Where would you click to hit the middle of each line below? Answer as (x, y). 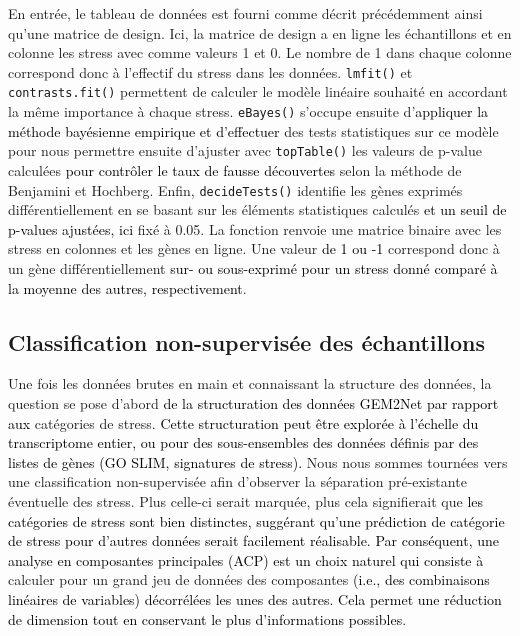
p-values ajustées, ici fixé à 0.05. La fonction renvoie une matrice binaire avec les (255, 228)
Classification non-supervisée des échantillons (246, 341)
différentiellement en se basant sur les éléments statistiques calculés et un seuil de (257, 209)
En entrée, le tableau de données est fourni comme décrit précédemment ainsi (245, 13)
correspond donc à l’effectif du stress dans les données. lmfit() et (210, 71)
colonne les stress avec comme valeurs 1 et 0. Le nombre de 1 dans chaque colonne (260, 52)
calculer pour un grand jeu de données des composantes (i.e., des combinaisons (249, 579)
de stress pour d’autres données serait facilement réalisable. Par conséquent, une (254, 540)
